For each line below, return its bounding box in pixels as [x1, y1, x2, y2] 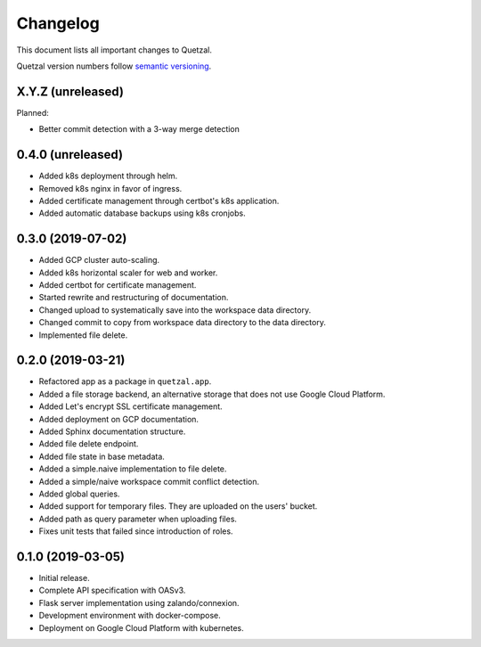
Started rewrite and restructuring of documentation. [38, 292, 229, 303]
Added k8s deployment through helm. [38, 170, 178, 182]
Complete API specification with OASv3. [38, 585, 186, 596]
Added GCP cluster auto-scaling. [38, 255, 160, 266]
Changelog [16, 13, 100, 33]
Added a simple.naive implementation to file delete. [38, 463, 227, 474]
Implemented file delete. [38, 330, 128, 340]
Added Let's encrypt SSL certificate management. [38, 401, 223, 412]
